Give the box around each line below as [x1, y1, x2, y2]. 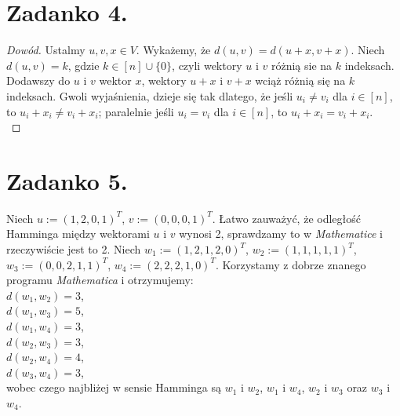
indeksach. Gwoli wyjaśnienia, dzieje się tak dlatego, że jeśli [6, 87, 293, 104]
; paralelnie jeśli [98, 103, 174, 119]
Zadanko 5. [6, 164, 128, 196]
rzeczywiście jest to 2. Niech [6, 241, 141, 257]
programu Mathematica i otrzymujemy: [6, 272, 194, 288]
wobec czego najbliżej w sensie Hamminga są [6, 379, 221, 396]
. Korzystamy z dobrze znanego [215, 256, 366, 272]
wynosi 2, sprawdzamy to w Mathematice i [179, 225, 384, 242]
